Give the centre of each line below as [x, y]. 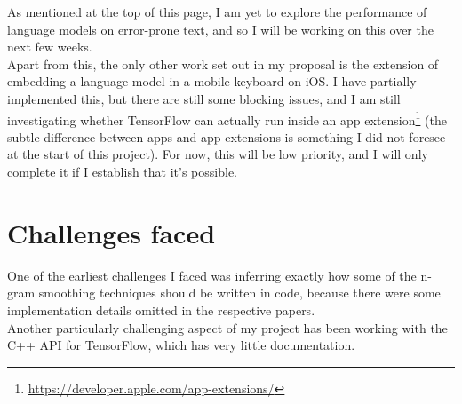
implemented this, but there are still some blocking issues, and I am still [204, 98]
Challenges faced [112, 232]
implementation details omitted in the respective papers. [161, 309]
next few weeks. [50, 47]
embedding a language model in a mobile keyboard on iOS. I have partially [212, 81]
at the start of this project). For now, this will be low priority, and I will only [218, 154]
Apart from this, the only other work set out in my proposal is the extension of [223, 63]
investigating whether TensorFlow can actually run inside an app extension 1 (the [227, 118]
